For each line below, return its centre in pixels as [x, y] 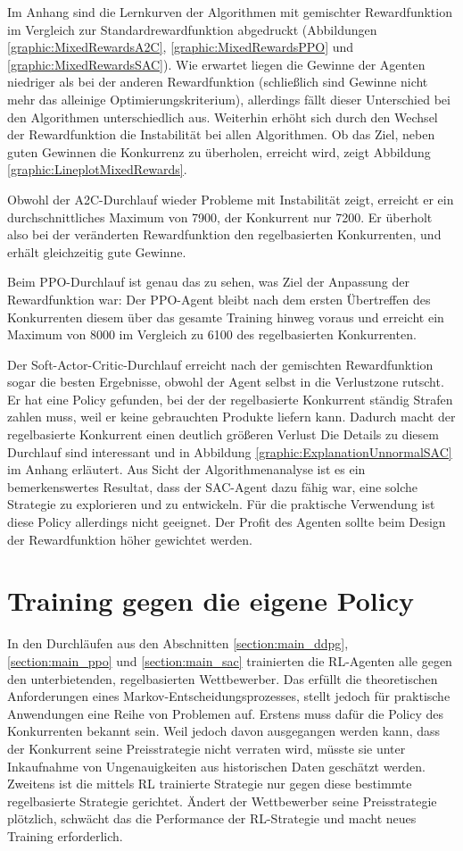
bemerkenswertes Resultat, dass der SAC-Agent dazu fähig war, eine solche [213, 486]
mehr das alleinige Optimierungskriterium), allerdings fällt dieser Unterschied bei [229, 99]
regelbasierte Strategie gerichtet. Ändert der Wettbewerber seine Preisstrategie [222, 801]
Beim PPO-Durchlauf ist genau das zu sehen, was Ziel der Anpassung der [208, 282]
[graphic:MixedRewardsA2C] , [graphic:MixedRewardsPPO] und [181, 47]
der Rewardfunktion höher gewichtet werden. [130, 539]
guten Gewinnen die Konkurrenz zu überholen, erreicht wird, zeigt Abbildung [219, 151]
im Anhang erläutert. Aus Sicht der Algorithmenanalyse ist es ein [186, 469]
